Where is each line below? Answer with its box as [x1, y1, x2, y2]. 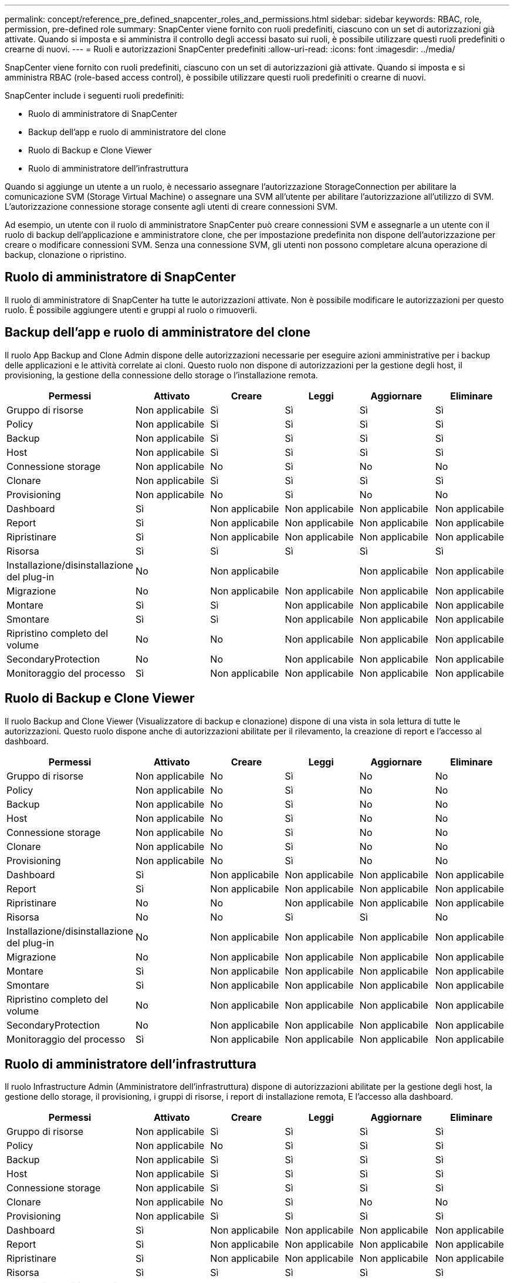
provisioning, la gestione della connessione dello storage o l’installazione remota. [5, 370, 318, 380]
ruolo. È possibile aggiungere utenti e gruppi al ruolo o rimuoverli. [5, 304, 257, 315]
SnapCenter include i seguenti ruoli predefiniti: [5, 90, 184, 100]
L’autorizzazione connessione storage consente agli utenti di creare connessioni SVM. [5, 201, 338, 211]
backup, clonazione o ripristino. [5, 250, 127, 260]
